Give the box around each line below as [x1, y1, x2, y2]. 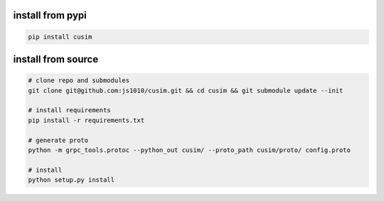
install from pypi [13, 9, 87, 21]
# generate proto [28, 136, 89, 144]
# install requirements [28, 107, 112, 114]
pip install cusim [28, 33, 92, 40]
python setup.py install [28, 176, 115, 184]
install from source [13, 53, 99, 65]
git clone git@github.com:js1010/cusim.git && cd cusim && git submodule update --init [28, 86, 343, 94]
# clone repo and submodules [28, 77, 130, 85]
